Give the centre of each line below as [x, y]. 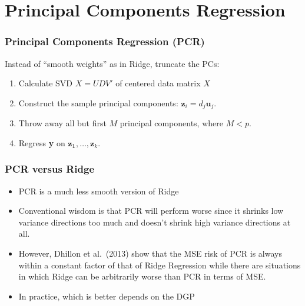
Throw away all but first [62, 123]
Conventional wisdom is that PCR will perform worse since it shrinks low [151, 211]
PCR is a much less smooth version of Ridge [99, 191]
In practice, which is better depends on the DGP [107, 296]
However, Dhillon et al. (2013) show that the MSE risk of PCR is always [150, 253]
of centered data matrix [158, 83]
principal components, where [171, 123]
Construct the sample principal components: [98, 102]
